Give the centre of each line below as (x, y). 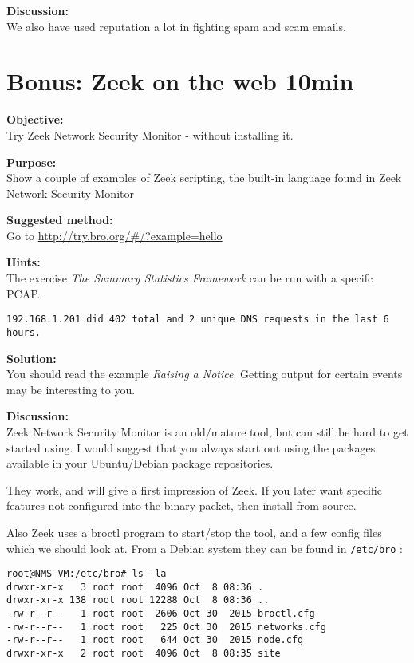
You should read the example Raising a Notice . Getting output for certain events (205, 374)
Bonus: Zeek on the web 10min (180, 81)
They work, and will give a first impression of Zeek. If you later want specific (194, 489)
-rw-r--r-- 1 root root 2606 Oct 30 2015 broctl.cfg (161, 614)
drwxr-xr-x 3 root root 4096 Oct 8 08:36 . (135, 587)
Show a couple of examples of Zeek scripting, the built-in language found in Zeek (204, 178)
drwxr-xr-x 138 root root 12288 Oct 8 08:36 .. (138, 600)
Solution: (32, 358)
